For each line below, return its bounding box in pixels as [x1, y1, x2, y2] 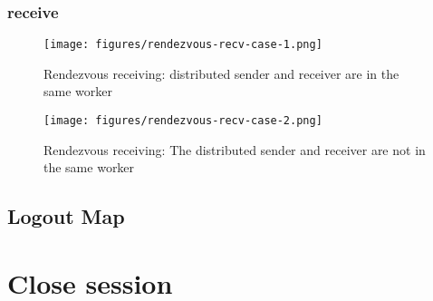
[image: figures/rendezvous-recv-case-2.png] [43, 114, 322, 128]
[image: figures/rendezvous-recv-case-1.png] [43, 38, 322, 52]
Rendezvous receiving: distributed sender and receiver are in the [43, 63, 399, 83]
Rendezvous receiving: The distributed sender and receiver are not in [43, 140, 426, 159]
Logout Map [7, 202, 125, 230]
